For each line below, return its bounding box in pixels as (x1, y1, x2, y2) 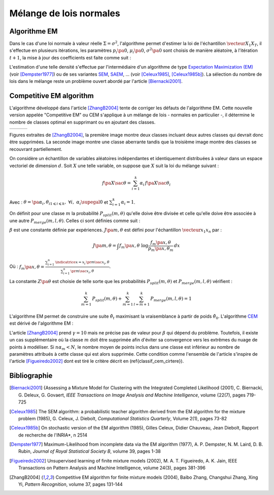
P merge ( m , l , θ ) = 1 (150, 296, 192, 303)
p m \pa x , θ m (148, 245, 174, 253)
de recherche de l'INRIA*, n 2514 (18, 432, 88, 438)
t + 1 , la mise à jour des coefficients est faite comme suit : (9, 54, 131, 60)
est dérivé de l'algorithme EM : (9, 320, 74, 326)
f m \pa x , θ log (119, 243, 149, 250)
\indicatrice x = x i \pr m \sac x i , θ (55, 260, 110, 266)
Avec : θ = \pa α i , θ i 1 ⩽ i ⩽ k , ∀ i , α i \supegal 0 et (9, 199, 109, 206)
